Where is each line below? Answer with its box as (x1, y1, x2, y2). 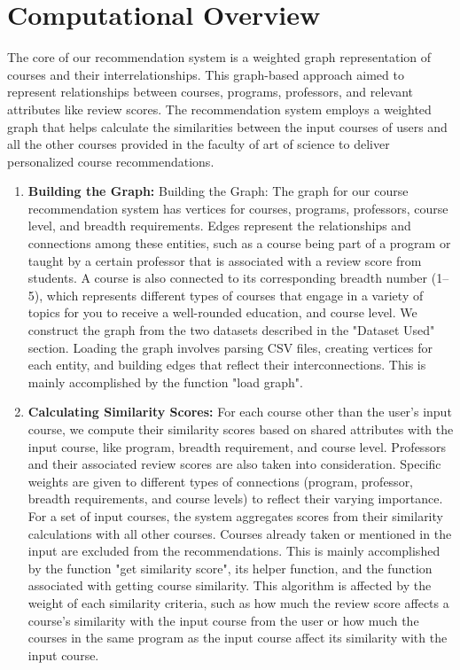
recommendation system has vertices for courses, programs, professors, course (27, 199, 448, 217)
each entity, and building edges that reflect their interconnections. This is (27, 355, 426, 374)
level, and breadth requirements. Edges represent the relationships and (27, 216, 411, 235)
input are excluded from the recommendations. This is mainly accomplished (27, 541, 441, 560)
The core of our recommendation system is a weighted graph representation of (7, 48, 432, 66)
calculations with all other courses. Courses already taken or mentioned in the (27, 524, 452, 542)
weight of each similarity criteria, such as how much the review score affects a (27, 593, 449, 612)
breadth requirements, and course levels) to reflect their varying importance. (27, 489, 443, 508)
